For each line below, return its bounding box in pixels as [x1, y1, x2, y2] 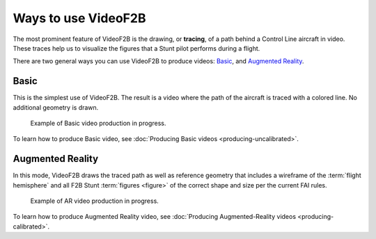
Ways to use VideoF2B [13, 10, 146, 26]
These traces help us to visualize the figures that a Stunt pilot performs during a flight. [13, 44, 260, 52]
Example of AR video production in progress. [30, 197, 159, 205]
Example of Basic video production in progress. [30, 119, 166, 128]
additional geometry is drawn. [13, 103, 99, 111]
